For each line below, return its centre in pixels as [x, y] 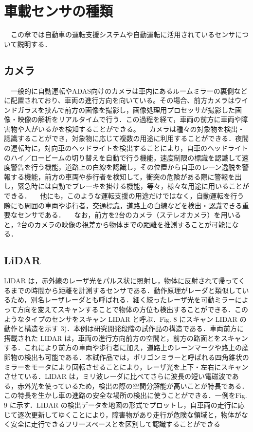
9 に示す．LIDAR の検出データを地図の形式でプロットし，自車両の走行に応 [124, 404]
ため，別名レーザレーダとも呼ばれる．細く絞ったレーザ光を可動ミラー [123, 300]
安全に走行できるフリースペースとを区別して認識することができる [115, 424]
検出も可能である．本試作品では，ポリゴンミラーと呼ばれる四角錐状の [136, 357]
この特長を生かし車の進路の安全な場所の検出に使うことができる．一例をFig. [126, 395]
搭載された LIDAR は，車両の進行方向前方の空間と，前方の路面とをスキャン [126, 338]
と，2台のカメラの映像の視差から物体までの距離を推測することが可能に [118, 224]
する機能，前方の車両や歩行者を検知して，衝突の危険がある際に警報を [123, 176]
